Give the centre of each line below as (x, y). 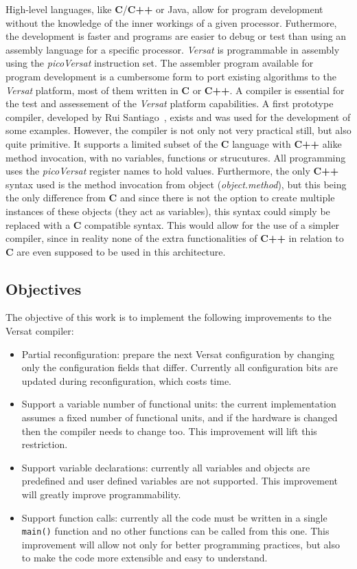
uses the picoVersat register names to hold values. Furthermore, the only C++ (172, 171)
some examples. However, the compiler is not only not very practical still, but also (178, 130)
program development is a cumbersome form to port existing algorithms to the (171, 76)
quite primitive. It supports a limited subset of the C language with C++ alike (174, 143)
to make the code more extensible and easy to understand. (145, 558)
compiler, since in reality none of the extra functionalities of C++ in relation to (175, 238)
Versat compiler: (40, 331)
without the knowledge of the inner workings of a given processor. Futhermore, (171, 22)
